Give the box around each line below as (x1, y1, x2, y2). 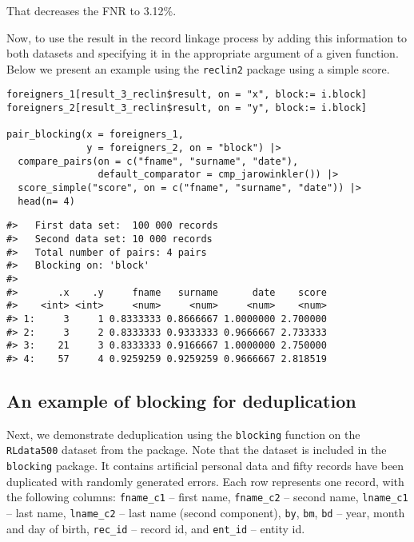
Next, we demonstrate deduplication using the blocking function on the (6, 425, 360, 442)
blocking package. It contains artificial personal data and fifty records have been (6, 457, 404, 474)
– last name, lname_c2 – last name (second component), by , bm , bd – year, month (6, 504, 405, 520)
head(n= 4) (18, 195, 75, 207)
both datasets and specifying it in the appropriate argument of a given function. (6, 45, 399, 62)
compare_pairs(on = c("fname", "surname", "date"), (18, 155, 299, 167)
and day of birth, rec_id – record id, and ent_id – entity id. (6, 520, 305, 536)
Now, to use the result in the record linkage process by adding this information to (6, 29, 408, 46)
